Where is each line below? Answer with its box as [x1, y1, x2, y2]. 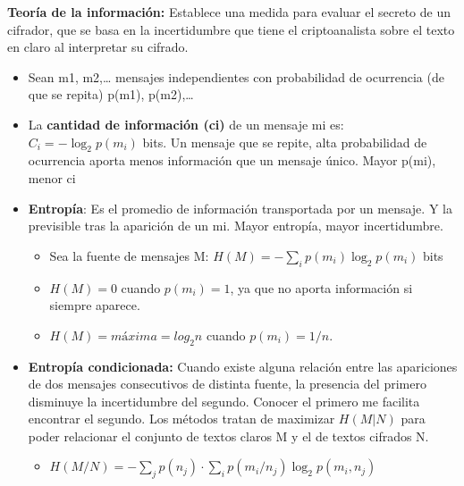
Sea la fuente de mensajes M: [49, 246, 209, 264]
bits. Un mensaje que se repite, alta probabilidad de [142, 132, 427, 151]
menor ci [28, 168, 76, 187]
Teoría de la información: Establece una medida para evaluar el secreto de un [7, 3, 451, 21]
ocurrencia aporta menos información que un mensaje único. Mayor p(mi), [28, 151, 436, 170]
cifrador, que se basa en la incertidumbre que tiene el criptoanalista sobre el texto [7, 20, 455, 38]
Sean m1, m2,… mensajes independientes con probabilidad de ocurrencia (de [28, 67, 444, 86]
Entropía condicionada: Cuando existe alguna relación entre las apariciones [28, 356, 458, 375]
